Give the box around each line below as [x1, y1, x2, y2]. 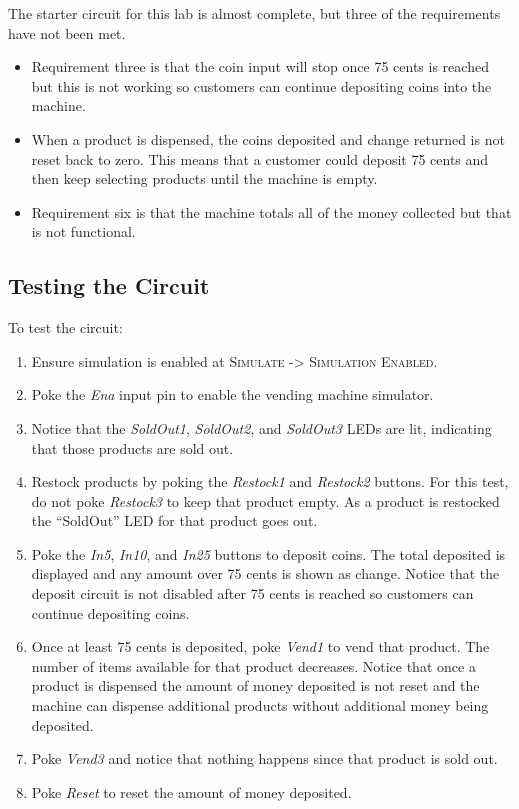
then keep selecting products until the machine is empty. [31, 168, 378, 189]
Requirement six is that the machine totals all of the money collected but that [31, 201, 512, 222]
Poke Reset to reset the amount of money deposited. [31, 781, 352, 802]
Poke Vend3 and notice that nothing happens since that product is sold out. [31, 748, 498, 769]
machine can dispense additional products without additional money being [31, 695, 489, 716]
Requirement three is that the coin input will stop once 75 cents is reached [31, 56, 489, 77]
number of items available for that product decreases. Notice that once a [31, 655, 476, 676]
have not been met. [8, 22, 126, 43]
